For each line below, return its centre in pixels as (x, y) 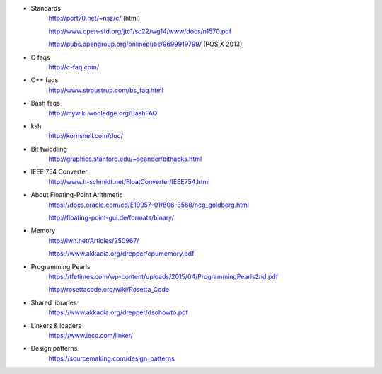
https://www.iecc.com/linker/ (91, 335)
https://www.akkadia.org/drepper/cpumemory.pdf (121, 254)
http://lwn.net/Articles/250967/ (94, 240)
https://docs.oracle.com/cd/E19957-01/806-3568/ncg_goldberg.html (149, 205)
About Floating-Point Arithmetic (77, 195)
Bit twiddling (49, 149)
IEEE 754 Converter (59, 172)
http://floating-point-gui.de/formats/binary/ (111, 218)
